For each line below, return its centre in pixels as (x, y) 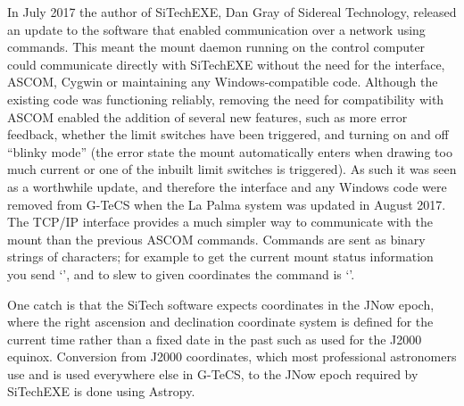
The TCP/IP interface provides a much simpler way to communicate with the (220, 222)
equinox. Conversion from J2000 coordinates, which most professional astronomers (232, 356)
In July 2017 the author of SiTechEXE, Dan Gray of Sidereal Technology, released (232, 12)
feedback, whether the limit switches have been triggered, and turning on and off (228, 134)
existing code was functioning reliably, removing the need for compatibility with (226, 99)
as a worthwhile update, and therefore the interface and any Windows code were (227, 186)
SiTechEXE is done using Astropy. (101, 391)
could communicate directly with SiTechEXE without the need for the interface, (226, 64)
